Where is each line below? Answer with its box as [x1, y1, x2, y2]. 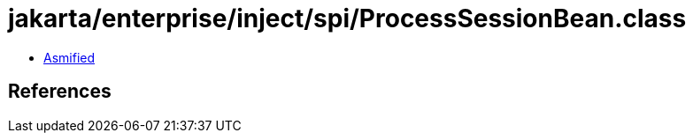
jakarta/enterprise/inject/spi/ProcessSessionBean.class [8, 4, 687, 33]
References [8, 80, 112, 103]
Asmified [43, 49, 96, 65]
